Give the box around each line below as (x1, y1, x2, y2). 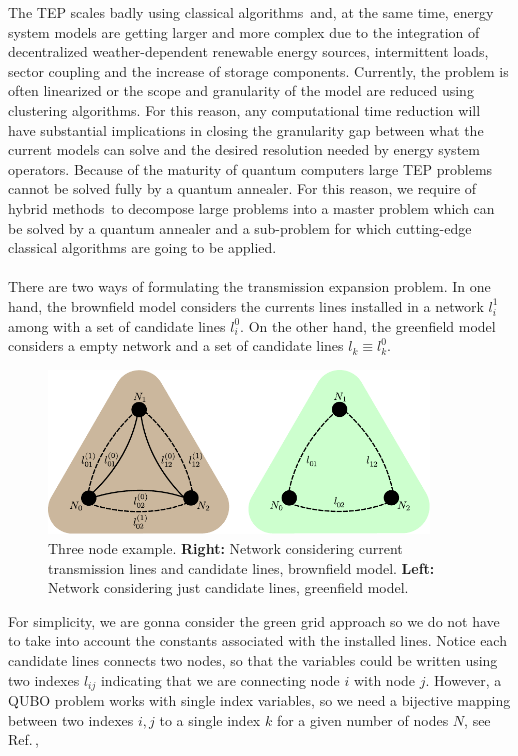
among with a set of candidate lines (8, 315, 226, 336)
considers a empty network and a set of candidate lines (8, 335, 344, 356)
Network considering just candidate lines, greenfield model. (48, 577, 409, 598)
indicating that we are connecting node (100, 669, 340, 690)
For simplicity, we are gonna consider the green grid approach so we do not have (8, 610, 500, 631)
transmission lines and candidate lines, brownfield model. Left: (48, 557, 435, 578)
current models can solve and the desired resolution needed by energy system (8, 139, 480, 160)
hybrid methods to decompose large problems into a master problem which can (8, 197, 495, 218)
